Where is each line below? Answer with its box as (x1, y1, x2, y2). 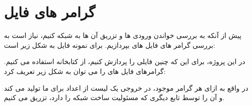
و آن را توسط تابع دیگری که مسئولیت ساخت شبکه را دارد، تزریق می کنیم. (4, 92, 225, 103)
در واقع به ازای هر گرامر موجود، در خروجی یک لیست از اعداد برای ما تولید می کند (4, 82, 249, 93)
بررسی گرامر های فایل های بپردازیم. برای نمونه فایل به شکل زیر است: (4, 39, 215, 50)
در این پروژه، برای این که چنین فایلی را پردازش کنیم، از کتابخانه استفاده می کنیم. (4, 56, 246, 67)
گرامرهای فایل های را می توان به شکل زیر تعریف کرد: (4, 66, 166, 76)
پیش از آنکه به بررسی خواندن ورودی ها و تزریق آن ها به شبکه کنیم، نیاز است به (4, 30, 242, 40)
